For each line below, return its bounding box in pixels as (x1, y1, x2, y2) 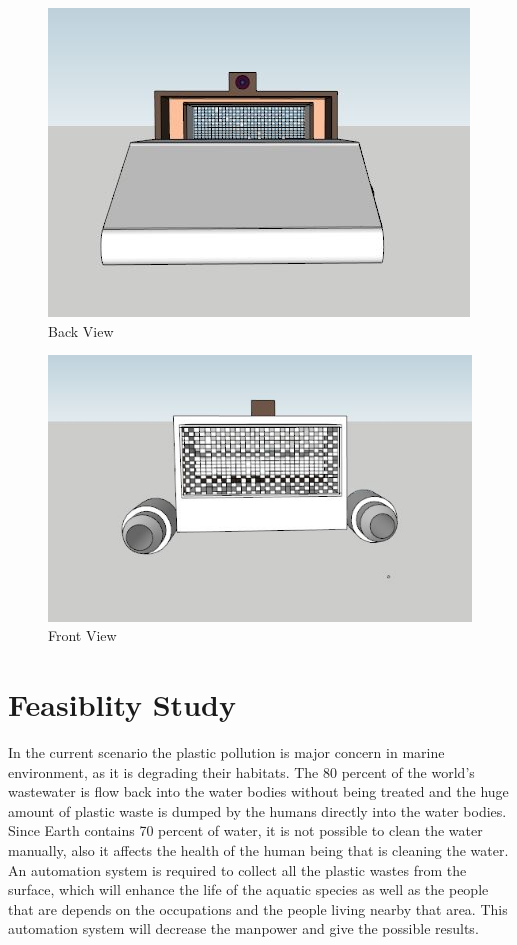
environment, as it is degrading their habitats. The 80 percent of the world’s (8, 761, 475, 782)
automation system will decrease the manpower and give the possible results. (8, 918, 479, 939)
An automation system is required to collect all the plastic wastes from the (8, 859, 467, 880)
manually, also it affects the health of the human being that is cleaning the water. (8, 840, 509, 861)
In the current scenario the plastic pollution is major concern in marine (8, 742, 445, 763)
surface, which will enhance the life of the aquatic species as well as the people (8, 879, 489, 900)
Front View (48, 625, 117, 646)
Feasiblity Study (8, 684, 236, 725)
